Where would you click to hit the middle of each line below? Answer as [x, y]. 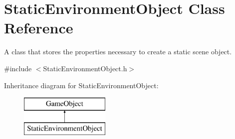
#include [18, 68]
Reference [39, 28]
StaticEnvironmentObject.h [85, 68]
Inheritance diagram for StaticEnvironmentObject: [81, 85]
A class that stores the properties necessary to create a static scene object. [118, 52]
